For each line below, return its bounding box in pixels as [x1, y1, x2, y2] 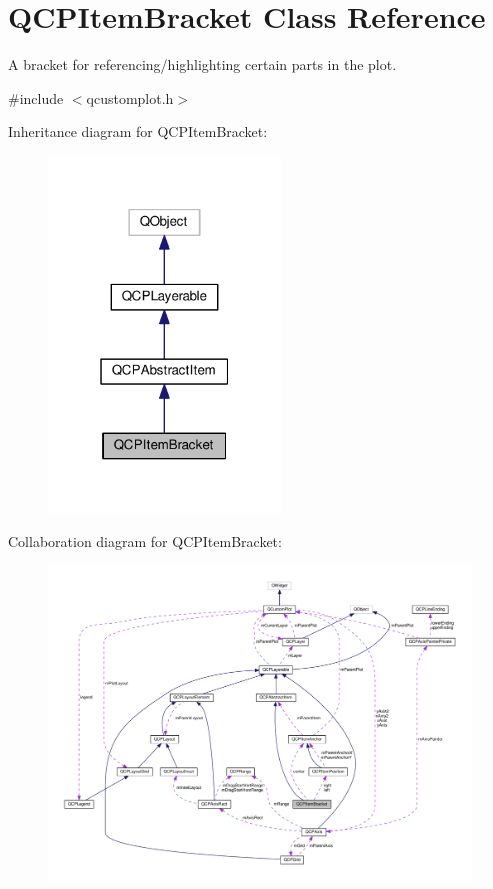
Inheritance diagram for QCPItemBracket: [8, 121, 268, 142]
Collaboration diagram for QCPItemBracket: [8, 530, 282, 551]
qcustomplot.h [86, 87, 174, 108]
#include [8, 87, 64, 108]
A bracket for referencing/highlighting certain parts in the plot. [8, 54, 397, 75]
